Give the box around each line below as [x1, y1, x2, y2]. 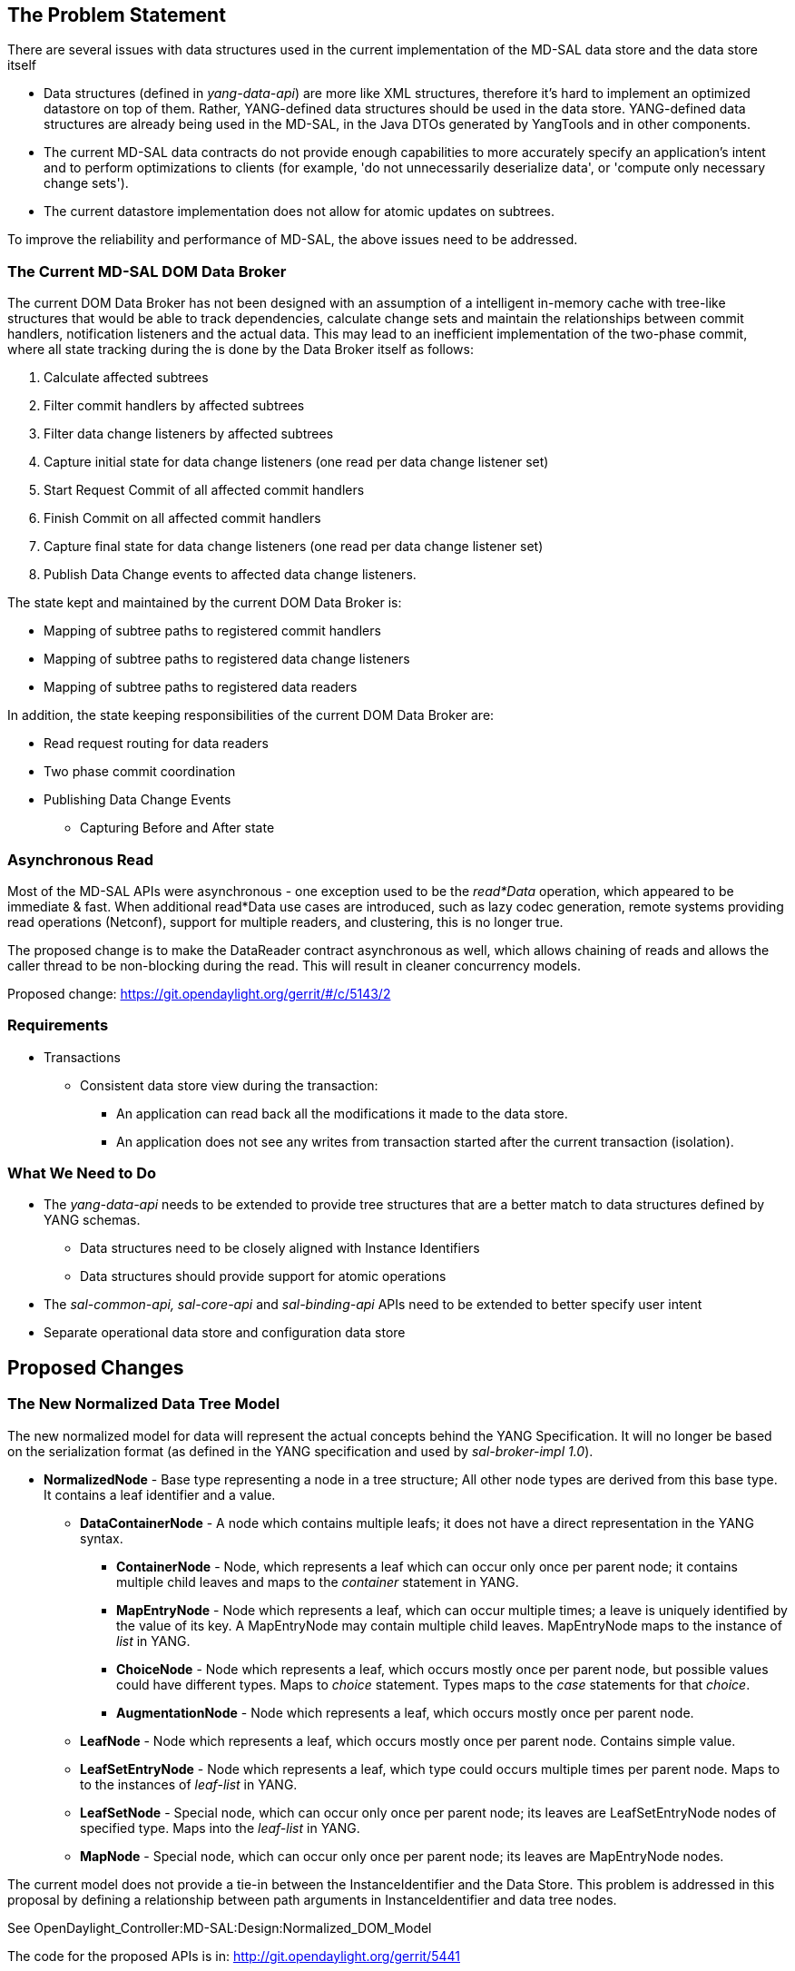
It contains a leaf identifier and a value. [44, 1486, 276, 1503]
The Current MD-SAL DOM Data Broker [7, 261, 287, 281]
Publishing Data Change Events [44, 792, 231, 808]
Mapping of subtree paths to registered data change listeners [44, 651, 410, 667]
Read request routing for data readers [44, 735, 269, 752]
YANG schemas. [44, 1212, 141, 1228]
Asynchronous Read [7, 850, 154, 869]
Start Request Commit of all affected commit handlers [44, 482, 365, 498]
